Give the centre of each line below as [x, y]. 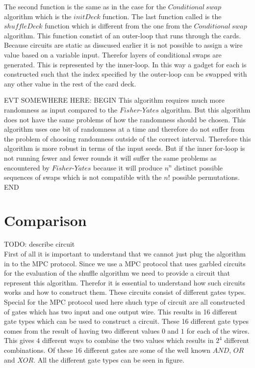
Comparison [45, 220]
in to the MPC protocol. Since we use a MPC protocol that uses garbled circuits [125, 263]
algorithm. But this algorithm [206, 109]
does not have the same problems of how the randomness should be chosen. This [125, 119]
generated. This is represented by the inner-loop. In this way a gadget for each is [125, 64]
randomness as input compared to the [61, 109]
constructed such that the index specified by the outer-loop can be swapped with [126, 74]
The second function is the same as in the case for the [85, 6]
